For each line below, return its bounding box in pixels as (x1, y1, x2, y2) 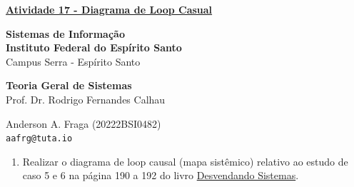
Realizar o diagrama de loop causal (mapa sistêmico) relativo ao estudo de (22, 153, 348, 168)
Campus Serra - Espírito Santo (6, 54, 141, 69)
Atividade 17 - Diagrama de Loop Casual (6, 2, 213, 16)
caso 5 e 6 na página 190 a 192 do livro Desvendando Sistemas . (22, 168, 299, 183)
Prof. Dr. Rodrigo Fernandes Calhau (6, 91, 166, 106)
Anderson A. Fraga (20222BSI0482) (6, 116, 161, 131)
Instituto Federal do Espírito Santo (6, 40, 182, 55)
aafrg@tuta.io (6, 133, 73, 144)
